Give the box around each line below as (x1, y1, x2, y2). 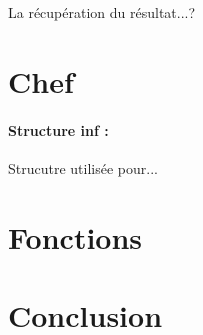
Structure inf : (8, 119, 109, 140)
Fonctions (8, 216, 143, 257)
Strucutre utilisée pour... (8, 157, 158, 178)
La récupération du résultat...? (8, 2, 196, 22)
